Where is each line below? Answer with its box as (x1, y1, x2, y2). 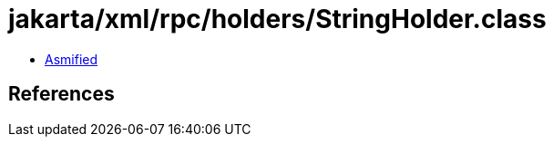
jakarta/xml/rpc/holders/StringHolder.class (8, 4, 547, 34)
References (8, 82, 115, 106)
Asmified (45, 51, 98, 67)
